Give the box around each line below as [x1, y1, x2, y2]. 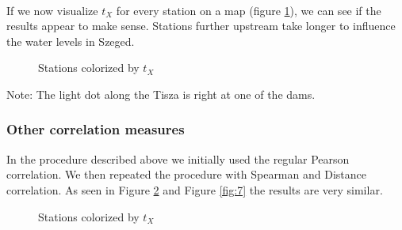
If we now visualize [6, 2, 98, 18]
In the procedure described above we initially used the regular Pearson [6, 150, 350, 167]
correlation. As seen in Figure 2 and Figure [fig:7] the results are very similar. [6, 181, 383, 198]
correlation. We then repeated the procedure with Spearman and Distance [6, 166, 366, 183]
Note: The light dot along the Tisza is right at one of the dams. [6, 85, 316, 102]
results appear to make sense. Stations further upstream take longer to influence [6, 17, 396, 34]
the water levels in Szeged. [6, 32, 135, 49]
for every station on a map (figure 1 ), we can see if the [116, 2, 381, 18]
